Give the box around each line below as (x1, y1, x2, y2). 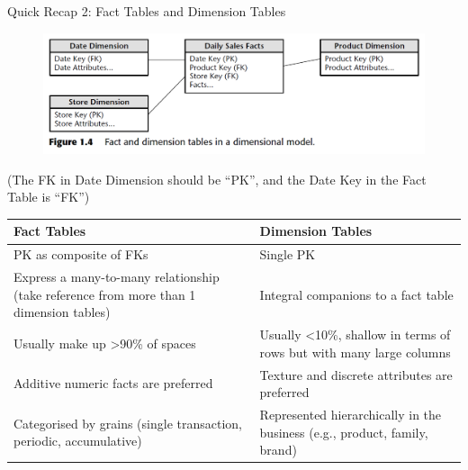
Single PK (259, 245, 316, 264)
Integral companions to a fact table (259, 285, 454, 303)
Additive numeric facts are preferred (13, 374, 213, 393)
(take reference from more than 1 (13, 285, 196, 303)
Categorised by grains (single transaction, (13, 413, 242, 432)
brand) (259, 440, 297, 459)
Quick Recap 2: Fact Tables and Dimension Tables (7, 2, 286, 20)
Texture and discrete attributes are (259, 365, 453, 384)
